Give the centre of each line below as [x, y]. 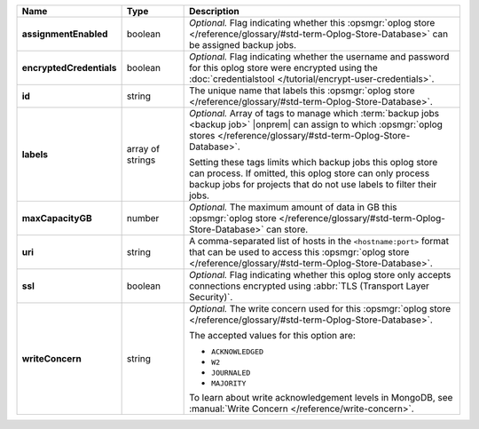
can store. [287, 229]
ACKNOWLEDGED [238, 352]
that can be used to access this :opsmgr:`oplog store [299, 252]
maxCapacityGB [57, 218]
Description [214, 11]
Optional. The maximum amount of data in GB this [293, 207]
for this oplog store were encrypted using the [284, 68]
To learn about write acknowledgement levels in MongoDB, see [321, 397]
